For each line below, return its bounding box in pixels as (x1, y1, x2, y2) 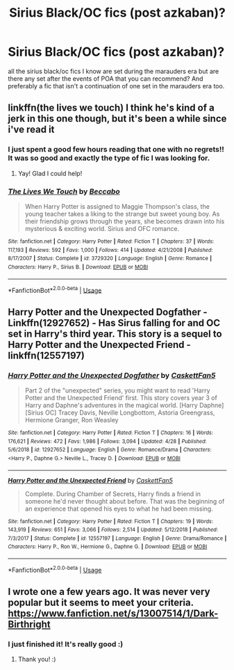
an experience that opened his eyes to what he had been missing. (24, 504, 214, 513)
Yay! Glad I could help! (17, 169, 83, 177)
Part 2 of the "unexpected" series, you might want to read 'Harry (24, 386, 210, 394)
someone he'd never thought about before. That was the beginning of (24, 497, 225, 505)
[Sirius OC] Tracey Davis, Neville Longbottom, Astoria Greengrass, (24, 408, 215, 417)
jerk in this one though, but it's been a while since (8, 113, 227, 125)
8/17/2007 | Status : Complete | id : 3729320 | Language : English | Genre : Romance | (8, 255, 212, 262)
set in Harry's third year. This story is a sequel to (8, 328, 222, 340)
